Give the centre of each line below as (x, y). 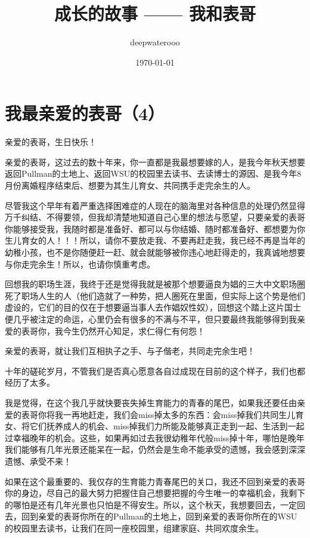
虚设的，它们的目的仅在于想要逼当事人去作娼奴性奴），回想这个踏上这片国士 (153, 307)
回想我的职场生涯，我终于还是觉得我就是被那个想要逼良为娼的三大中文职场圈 (155, 284)
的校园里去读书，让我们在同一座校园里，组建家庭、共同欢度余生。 (134, 528)
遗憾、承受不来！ (38, 461)
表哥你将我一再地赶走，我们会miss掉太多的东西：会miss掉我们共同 (150, 414)
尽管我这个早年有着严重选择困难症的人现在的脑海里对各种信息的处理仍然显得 (155, 205)
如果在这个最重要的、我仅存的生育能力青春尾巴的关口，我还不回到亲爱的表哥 (155, 481)
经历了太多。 (30, 382)
